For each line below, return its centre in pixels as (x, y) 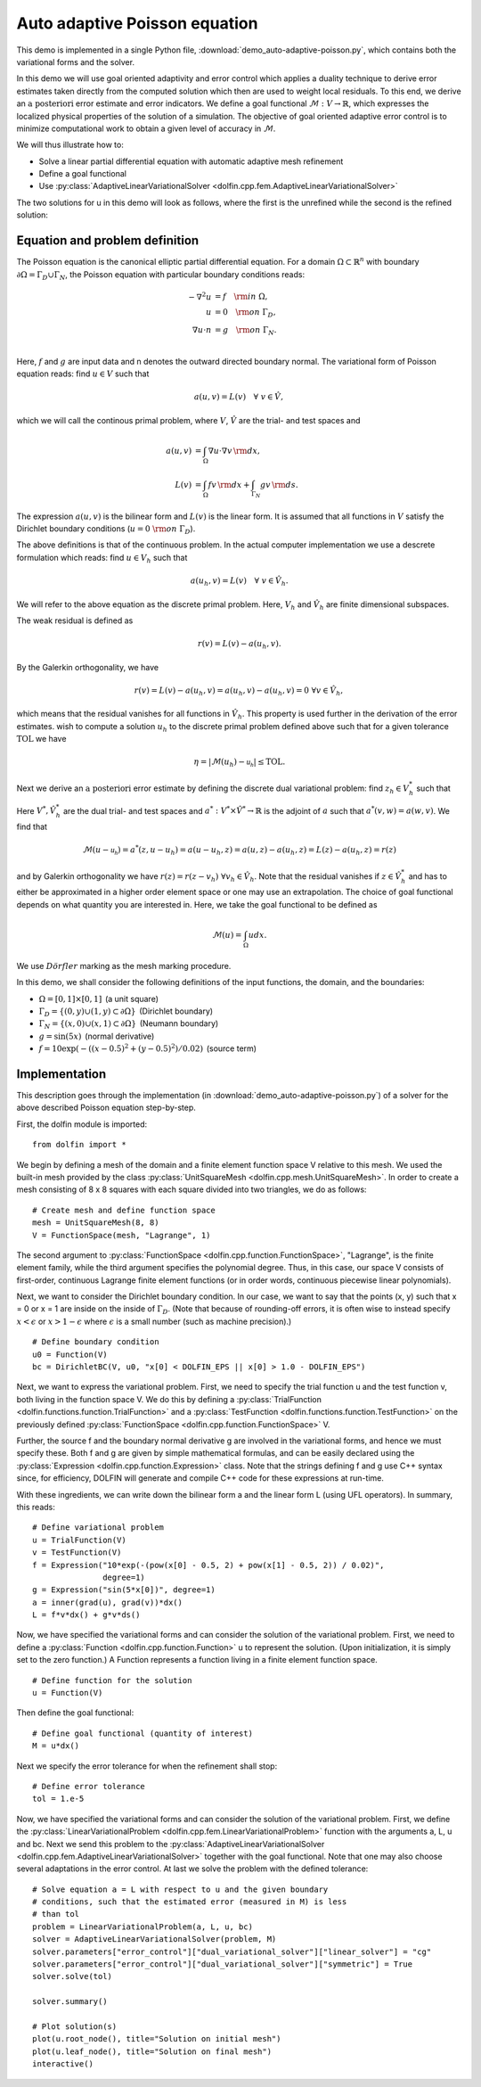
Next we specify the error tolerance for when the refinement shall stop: (147, 1766)
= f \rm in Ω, (241, 297)
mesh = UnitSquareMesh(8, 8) (96, 1223)
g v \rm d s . (279, 485)
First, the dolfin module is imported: (82, 1124)
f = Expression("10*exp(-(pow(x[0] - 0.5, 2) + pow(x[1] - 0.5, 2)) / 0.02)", (208, 1565)
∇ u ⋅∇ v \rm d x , (234, 451)
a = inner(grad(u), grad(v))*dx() (107, 1602)
